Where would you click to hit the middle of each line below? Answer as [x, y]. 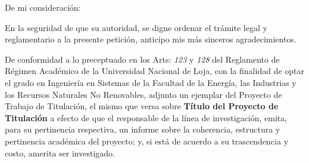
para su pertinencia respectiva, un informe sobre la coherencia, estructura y [143, 129]
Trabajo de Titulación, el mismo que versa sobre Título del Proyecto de [142, 106]
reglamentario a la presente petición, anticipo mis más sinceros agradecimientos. [151, 39]
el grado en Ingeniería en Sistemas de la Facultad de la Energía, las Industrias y [151, 82]
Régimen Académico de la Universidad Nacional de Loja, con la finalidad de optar [154, 71]
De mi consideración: [43, 7]
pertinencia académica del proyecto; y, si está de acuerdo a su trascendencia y [147, 141]
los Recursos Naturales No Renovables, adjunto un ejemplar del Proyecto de [143, 94]
